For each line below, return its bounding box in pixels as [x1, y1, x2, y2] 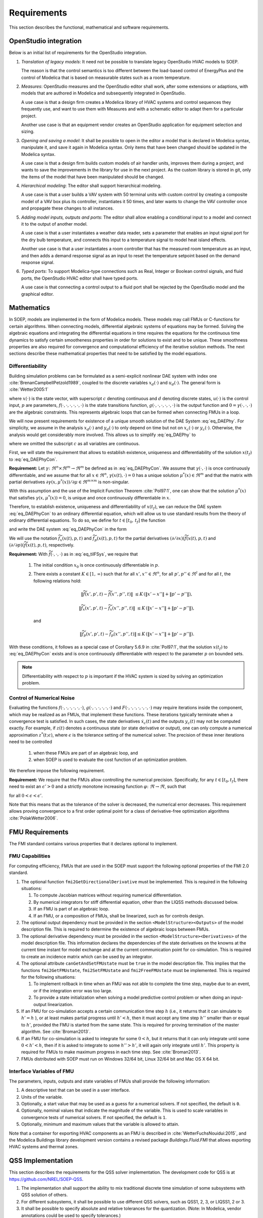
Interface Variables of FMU [9, 1068, 74, 1075]
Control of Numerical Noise [9, 694, 75, 701]
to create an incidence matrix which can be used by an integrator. [21, 953, 153, 959]
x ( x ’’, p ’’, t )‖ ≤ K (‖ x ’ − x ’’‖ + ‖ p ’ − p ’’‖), [110, 605, 195, 612]
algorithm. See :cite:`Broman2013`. [21, 1028, 91, 1035]
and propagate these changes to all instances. [21, 205, 114, 211]
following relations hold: [33, 578, 81, 584]
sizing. [21, 129, 35, 134]
